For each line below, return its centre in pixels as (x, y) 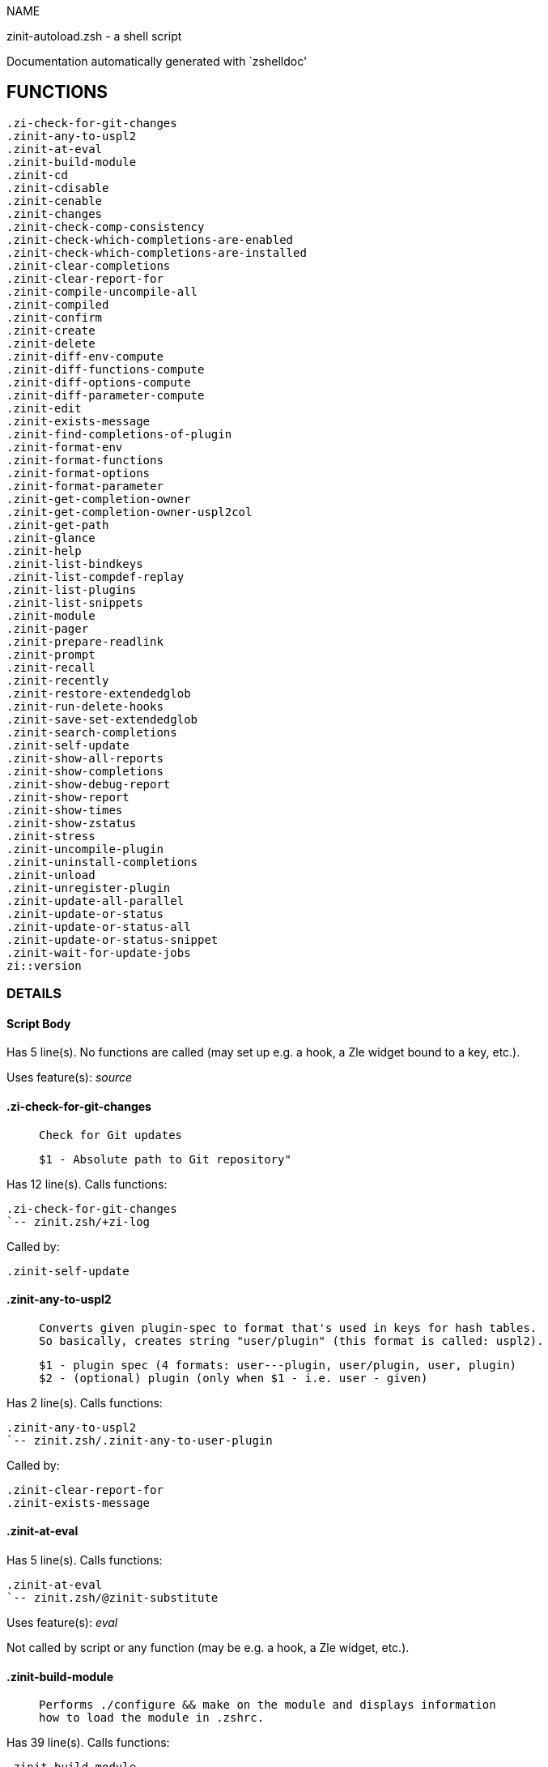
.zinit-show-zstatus (72, 823)
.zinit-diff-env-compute (85, 356)
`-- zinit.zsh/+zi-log (79, 1221)
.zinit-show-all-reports (85, 758)
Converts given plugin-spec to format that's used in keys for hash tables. (288, 1327)
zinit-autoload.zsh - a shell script (94, 36)
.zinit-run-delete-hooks (85, 706)
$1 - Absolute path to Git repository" (165, 1159)
